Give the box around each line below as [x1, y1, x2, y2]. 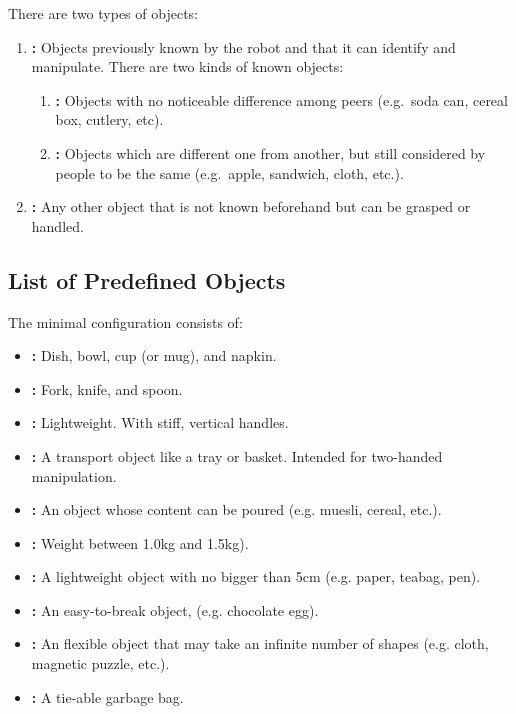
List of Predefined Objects [8, 264, 286, 295]
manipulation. [31, 465, 117, 486]
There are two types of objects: [8, 3, 198, 23]
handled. [31, 215, 84, 236]
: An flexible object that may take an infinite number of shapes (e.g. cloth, [31, 633, 489, 654]
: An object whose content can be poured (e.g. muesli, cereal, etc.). [31, 499, 442, 520]
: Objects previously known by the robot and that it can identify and [31, 36, 456, 57]
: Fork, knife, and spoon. [31, 378, 183, 399]
